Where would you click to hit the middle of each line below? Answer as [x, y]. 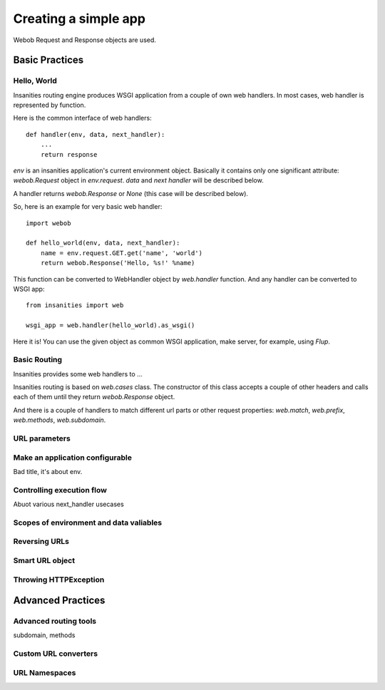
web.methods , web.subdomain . [60, 420]
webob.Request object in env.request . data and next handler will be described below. [138, 180]
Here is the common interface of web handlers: [83, 118]
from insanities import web [75, 305]
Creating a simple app [79, 19]
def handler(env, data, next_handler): [96, 134]
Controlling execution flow [60, 490]
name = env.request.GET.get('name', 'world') [122, 253]
